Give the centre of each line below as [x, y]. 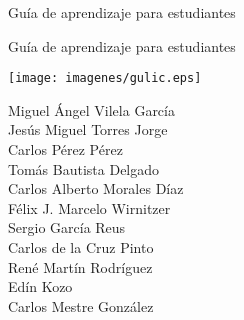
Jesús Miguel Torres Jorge [88, 129]
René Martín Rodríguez [80, 266]
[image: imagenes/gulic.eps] [105, 78]
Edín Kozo [40, 286]
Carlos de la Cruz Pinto [81, 247]
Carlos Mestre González [81, 305]
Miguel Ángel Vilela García [91, 109]
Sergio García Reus [67, 227]
